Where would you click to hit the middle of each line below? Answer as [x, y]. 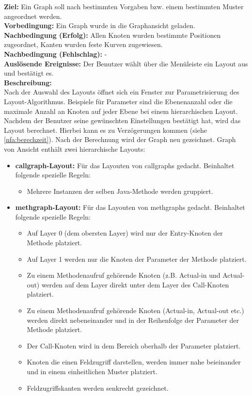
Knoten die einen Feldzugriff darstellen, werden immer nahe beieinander [134, 362]
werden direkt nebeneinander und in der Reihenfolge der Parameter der [133, 320]
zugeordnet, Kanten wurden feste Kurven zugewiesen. [83, 44]
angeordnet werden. [33, 16]
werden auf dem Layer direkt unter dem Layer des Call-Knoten [135, 284]
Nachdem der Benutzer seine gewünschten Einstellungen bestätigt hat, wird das [122, 120]
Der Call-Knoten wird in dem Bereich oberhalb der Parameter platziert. [134, 345]
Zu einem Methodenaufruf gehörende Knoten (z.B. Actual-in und [124, 275]
